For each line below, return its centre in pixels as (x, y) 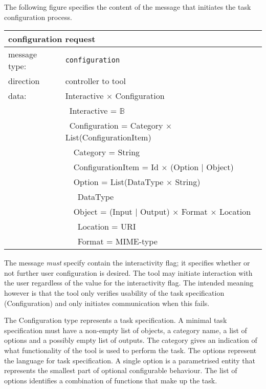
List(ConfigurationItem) (108, 137)
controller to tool (95, 81)
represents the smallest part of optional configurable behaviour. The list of (121, 370)
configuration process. (38, 17)
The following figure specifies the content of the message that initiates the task (128, 7)
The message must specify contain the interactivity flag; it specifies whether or (127, 263)
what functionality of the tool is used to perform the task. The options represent (130, 350)
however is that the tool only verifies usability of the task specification (114, 292)
